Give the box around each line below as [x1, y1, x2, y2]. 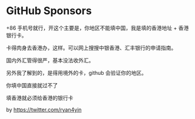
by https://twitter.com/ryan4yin [6, 106, 82, 113]
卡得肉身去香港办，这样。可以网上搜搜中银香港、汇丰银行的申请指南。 [6, 44, 177, 51]
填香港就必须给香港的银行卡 [6, 94, 74, 101]
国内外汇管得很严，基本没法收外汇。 [6, 57, 94, 64]
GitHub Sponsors [6, 4, 92, 18]
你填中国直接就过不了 [6, 81, 58, 89]
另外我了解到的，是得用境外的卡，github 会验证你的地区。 [6, 69, 147, 76]
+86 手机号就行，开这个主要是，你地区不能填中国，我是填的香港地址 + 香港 [6, 24, 189, 31]
